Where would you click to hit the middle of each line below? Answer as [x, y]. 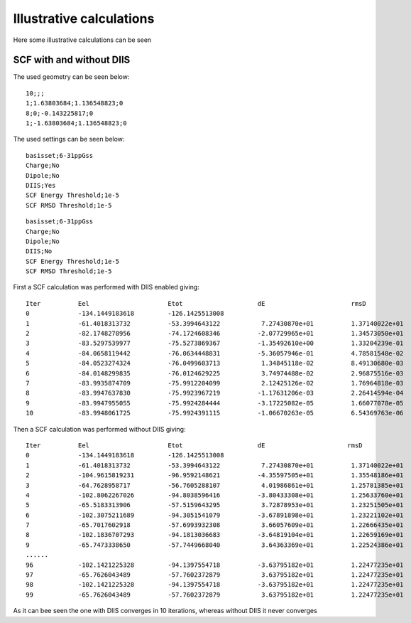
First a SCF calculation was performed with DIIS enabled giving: [106, 287]
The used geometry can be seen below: [71, 77]
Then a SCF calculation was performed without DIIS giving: [99, 429]
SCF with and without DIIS [72, 60]
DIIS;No [39, 251]
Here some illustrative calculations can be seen [82, 40]
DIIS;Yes [41, 185]
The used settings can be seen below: [69, 139]
